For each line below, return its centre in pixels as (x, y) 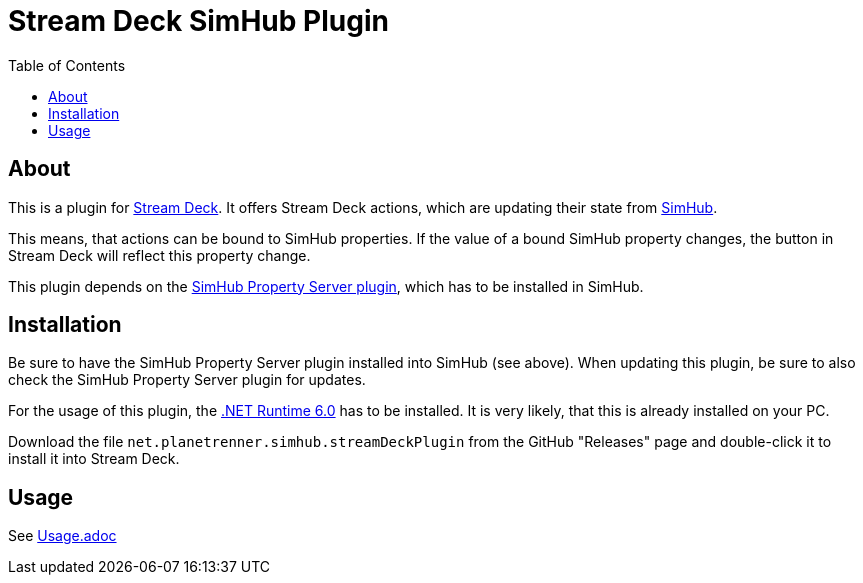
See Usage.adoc (62, 536)
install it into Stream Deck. (94, 459)
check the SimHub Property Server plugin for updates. (187, 380)
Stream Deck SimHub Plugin (198, 21)
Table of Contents (67, 65)
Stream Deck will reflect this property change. (159, 255)
